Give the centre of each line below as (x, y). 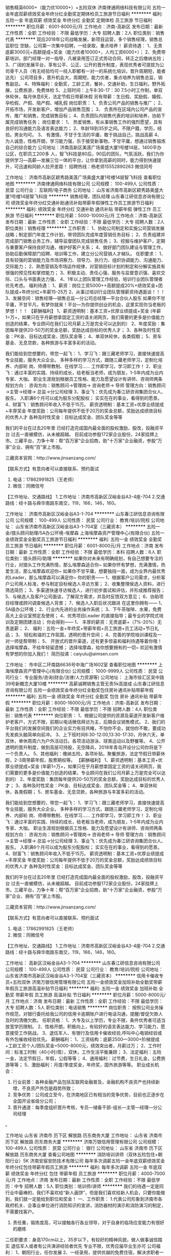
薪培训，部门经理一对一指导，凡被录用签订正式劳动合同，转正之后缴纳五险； (85, 58)
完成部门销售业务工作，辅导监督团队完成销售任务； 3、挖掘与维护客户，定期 (85, 241)
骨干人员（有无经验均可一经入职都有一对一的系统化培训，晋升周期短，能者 (88, 71)
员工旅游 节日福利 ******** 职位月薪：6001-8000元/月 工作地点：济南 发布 (84, 546)
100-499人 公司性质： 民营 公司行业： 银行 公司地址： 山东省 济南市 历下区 (84, 1148)
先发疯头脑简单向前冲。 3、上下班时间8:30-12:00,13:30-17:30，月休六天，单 (85, 735)
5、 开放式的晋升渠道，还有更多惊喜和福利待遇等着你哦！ (102, 641)
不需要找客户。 (21, 1212)
